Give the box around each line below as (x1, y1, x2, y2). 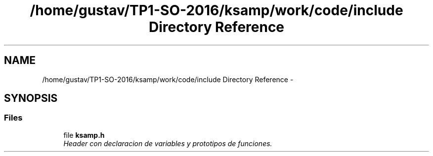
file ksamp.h (63, 130, 105, 139)
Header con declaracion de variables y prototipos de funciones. (63, 139, 272, 148)
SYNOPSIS (4, 92, 58, 105)
